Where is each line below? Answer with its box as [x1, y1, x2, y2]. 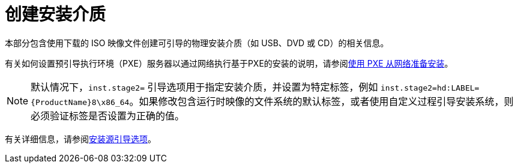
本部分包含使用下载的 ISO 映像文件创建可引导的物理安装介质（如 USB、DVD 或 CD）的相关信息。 [5, 37, 389, 48]
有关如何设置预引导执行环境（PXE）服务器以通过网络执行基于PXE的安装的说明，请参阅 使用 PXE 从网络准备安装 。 [5, 58, 453, 68]
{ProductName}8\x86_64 [31, 97, 130, 107]
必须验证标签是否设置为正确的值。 [31, 109, 185, 122]
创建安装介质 [5, 4, 106, 25]
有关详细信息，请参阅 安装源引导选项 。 [5, 133, 156, 144]
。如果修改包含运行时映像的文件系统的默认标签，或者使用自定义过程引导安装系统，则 [129, 95, 514, 107]
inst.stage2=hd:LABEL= [381, 83, 480, 92]
